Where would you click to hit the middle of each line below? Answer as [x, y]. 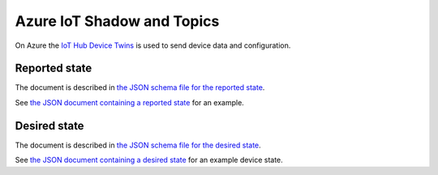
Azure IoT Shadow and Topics [117, 21]
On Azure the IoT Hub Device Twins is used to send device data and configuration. [153, 45]
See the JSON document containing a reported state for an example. [130, 102]
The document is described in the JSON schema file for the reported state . [140, 87]
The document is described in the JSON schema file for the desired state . [138, 145]
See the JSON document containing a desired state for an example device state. [149, 160]
